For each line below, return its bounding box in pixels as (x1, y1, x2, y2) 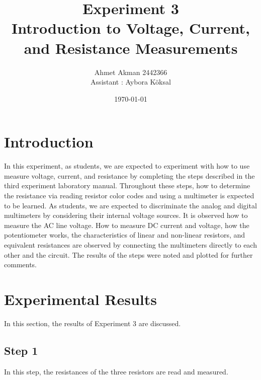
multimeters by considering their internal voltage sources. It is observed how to (4, 210, 248, 220)
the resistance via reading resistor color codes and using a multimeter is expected (4, 190, 254, 200)
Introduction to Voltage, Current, (12, 18, 250, 38)
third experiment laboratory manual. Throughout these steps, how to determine (4, 180, 250, 191)
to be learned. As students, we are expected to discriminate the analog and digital (4, 200, 257, 210)
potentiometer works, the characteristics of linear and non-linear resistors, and (4, 230, 245, 240)
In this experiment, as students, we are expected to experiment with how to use (4, 161, 250, 171)
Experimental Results (4, 288, 157, 309)
